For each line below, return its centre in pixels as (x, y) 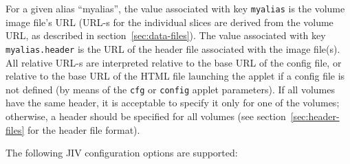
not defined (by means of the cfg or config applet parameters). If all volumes (170, 89)
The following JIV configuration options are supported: (122, 153)
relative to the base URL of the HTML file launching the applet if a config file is (175, 76)
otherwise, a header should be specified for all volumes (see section (146, 116)
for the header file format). (84, 129)
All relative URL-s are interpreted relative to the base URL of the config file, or (174, 62)
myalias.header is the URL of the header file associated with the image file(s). (173, 48)
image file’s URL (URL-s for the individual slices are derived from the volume (169, 22)
